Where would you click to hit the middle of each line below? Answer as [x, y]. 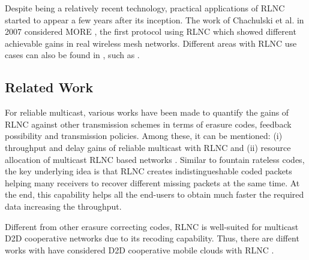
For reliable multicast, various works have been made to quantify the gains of [147, 112]
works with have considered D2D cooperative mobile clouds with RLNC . [139, 250]
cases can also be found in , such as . [72, 55]
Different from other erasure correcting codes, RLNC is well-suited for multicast [152, 226]
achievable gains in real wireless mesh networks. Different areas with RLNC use [151, 43]
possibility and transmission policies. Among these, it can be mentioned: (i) [144, 136]
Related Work [49, 87]
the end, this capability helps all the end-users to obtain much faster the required [154, 194]
